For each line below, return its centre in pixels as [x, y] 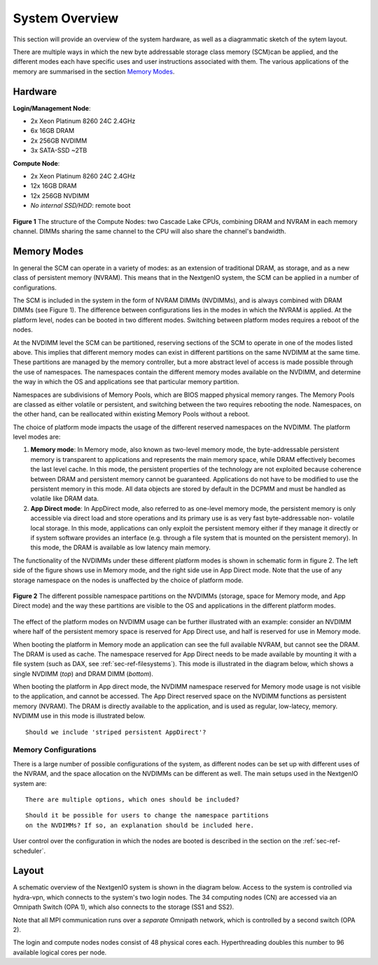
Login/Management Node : [52, 108]
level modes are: [37, 437]
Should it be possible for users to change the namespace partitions [147, 816]
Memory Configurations [55, 750]
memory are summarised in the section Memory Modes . [94, 71]
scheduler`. [29, 851]
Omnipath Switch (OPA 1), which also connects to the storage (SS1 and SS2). [124, 907]
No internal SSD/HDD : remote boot [80, 206]
